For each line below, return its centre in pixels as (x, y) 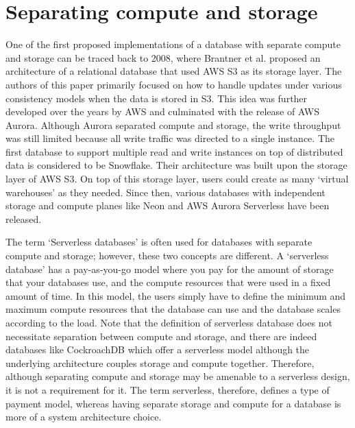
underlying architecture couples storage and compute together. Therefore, (160, 362)
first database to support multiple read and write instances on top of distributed (174, 151)
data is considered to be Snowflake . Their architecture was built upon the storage (176, 165)
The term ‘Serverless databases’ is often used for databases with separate (159, 242)
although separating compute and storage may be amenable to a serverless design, (178, 376)
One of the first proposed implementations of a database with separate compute (173, 44)
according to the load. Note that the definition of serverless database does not (169, 322)
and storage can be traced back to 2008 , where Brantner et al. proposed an (163, 57)
